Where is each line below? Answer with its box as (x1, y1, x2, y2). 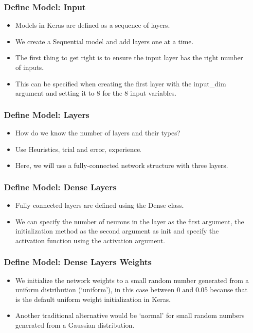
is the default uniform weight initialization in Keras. (15, 294, 171, 304)
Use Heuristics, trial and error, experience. (15, 144, 142, 154)
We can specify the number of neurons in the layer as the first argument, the (15, 216, 244, 226)
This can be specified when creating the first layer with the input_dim (15, 78, 226, 88)
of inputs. (15, 62, 44, 72)
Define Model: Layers (4, 108, 90, 120)
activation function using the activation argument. (15, 235, 165, 245)
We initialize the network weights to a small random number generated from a (15, 275, 249, 285)
